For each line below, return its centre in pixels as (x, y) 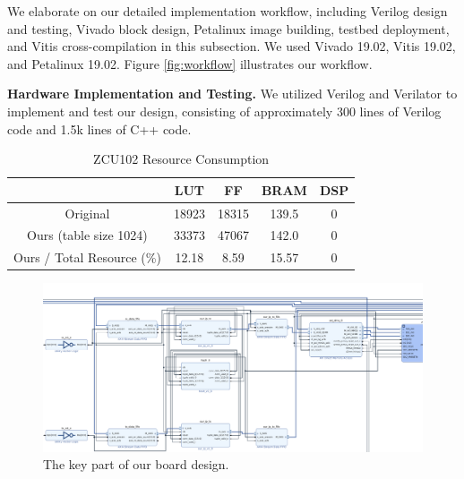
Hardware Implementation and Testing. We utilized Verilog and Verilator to (232, 94)
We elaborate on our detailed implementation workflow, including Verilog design (228, 11)
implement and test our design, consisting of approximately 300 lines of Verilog (224, 111)
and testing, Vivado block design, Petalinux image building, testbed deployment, (228, 28)
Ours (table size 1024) (87, 235)
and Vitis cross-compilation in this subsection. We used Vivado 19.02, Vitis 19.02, (232, 46)
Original (87, 213)
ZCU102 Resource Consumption (181, 159)
